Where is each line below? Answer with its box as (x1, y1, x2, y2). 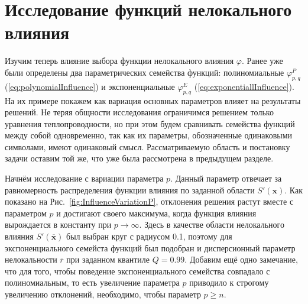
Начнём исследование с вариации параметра (5, 172, 164, 185)
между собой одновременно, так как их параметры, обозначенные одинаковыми (5, 129, 292, 141)
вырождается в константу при (5, 218, 112, 231)
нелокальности (5, 253, 57, 266)
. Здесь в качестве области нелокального (139, 218, 284, 231)
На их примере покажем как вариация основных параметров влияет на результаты (5, 94, 301, 106)
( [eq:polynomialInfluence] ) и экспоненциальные (5, 80, 175, 92)
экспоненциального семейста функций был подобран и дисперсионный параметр (5, 241, 296, 254)
